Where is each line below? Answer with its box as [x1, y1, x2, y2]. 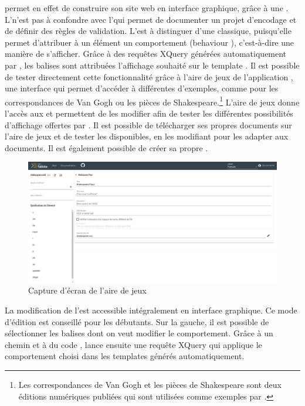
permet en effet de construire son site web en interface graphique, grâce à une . [5, 2, 289, 13]
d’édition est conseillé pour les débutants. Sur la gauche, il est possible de [5, 315, 269, 327]
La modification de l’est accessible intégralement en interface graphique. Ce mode [5, 303, 297, 316]
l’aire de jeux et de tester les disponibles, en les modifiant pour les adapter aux [5, 130, 289, 142]
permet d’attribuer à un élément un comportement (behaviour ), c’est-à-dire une [5, 36, 294, 48]
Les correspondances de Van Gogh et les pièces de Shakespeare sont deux [18, 378, 282, 390]
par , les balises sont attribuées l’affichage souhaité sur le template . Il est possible [5, 59, 300, 71]
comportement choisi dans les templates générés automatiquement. [5, 350, 245, 362]
